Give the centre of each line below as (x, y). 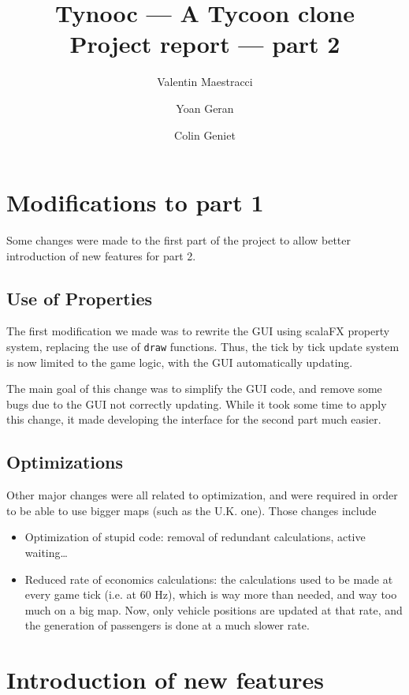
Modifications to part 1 (135, 202)
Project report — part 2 (205, 44)
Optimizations (65, 462)
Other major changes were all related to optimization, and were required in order (202, 495)
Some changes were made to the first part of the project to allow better (179, 240)
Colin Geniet (205, 135)
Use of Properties (80, 298)
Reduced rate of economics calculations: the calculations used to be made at (209, 579)
